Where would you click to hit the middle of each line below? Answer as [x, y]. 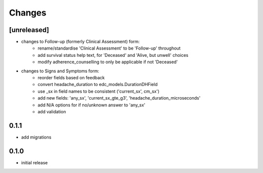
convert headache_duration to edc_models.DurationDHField [98, 85]
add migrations [36, 137]
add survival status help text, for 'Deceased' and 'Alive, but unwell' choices [113, 55]
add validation [52, 111]
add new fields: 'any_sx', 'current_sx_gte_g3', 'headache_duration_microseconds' [119, 98]
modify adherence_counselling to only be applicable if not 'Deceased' [108, 62]
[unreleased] [29, 30]
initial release [35, 162]
